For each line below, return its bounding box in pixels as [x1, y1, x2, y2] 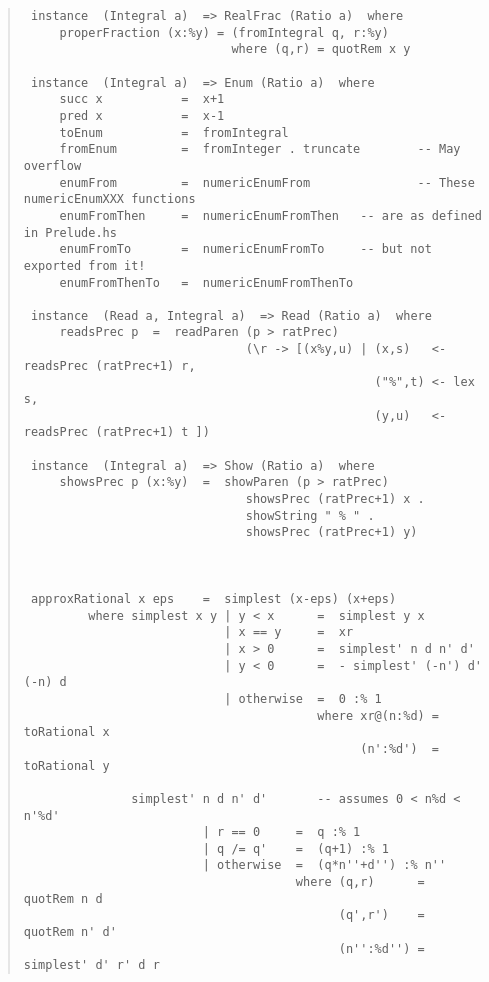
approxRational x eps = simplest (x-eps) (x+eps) [30, 591, 397, 606]
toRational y [23, 758, 110, 773]
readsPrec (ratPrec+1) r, [23, 358, 196, 373]
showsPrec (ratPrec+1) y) [245, 525, 418, 540]
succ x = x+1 [59, 92, 225, 107]
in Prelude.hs [23, 225, 117, 240]
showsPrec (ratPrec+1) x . [245, 492, 425, 507]
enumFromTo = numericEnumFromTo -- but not [59, 242, 432, 257]
